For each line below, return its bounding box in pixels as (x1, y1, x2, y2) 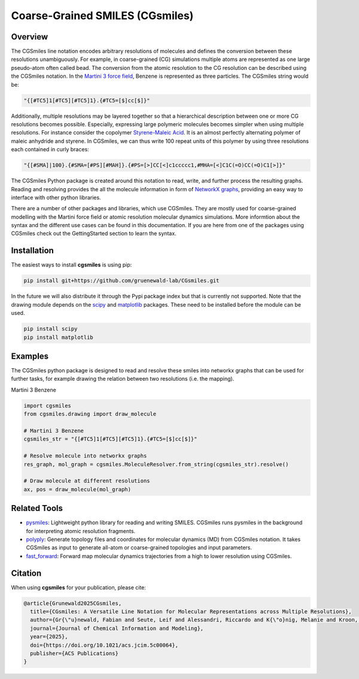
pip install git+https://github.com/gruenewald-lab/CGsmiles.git (23, 277, 220, 284)
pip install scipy (23, 326, 78, 332)
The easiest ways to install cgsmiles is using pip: (11, 261, 132, 268)
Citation (11, 568, 42, 578)
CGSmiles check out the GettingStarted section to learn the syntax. (11, 230, 177, 237)
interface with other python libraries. (11, 194, 101, 201)
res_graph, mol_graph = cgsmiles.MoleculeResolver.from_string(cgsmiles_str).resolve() (23, 461, 289, 467)
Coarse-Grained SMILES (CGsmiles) (11, 9, 194, 22)
